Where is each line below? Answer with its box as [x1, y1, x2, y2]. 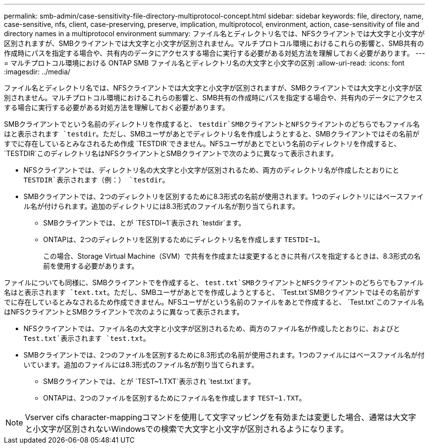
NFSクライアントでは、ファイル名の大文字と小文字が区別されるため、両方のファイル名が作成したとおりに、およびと [24, 324, 400, 333]
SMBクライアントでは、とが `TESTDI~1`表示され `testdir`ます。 [43, 219, 245, 227]
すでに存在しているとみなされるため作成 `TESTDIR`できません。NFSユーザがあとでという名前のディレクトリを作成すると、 [4, 139, 401, 148]
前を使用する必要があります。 [43, 262, 139, 270]
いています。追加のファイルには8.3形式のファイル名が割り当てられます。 [24, 360, 259, 369]
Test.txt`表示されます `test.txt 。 [24, 334, 150, 342]
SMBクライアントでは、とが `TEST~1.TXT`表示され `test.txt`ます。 [43, 377, 255, 385]
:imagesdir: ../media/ [4, 67, 71, 76]
